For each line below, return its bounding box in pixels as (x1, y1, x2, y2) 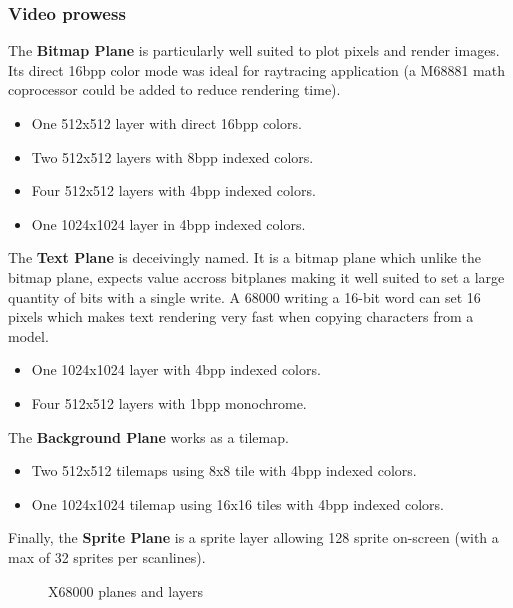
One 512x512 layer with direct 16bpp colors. (31, 113, 302, 133)
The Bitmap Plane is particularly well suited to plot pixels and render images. (8, 40, 500, 61)
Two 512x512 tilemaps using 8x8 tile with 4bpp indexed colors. (31, 460, 417, 481)
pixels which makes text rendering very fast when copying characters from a (8, 306, 474, 327)
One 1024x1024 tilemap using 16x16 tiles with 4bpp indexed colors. (31, 493, 444, 514)
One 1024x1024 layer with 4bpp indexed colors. (31, 359, 321, 380)
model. (8, 325, 49, 346)
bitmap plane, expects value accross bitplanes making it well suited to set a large (8, 266, 505, 287)
